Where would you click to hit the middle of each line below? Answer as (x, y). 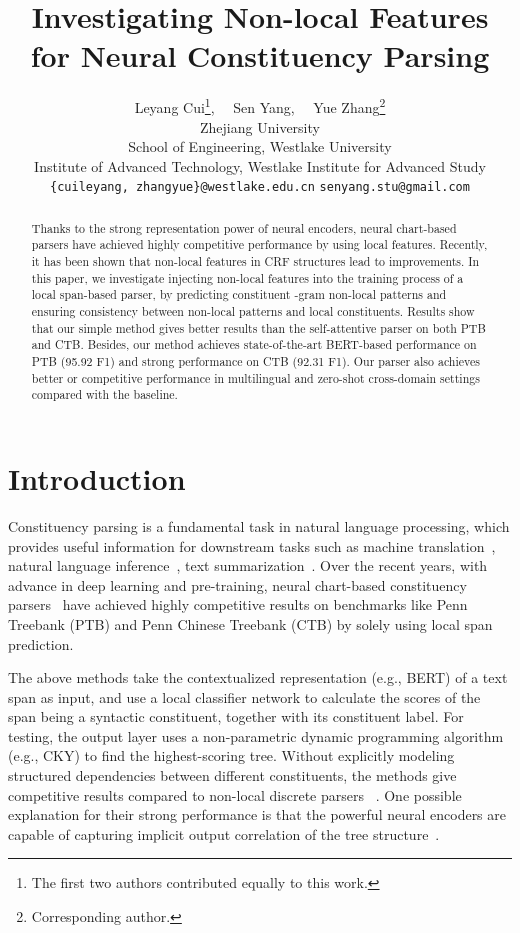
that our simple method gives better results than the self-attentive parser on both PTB (258, 327)
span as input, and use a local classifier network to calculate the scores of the (244, 696)
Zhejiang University (260, 126)
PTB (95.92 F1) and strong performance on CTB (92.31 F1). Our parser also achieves (255, 361)
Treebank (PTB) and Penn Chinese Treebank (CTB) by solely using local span (250, 623)
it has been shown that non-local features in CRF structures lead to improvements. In (255, 261)
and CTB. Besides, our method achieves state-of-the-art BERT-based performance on (254, 344)
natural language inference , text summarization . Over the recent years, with (248, 565)
